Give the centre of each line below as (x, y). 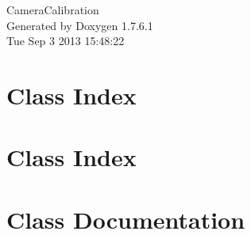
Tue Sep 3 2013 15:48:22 (66, 41)
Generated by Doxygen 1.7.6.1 (80, 25)
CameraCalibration (53, 9)
